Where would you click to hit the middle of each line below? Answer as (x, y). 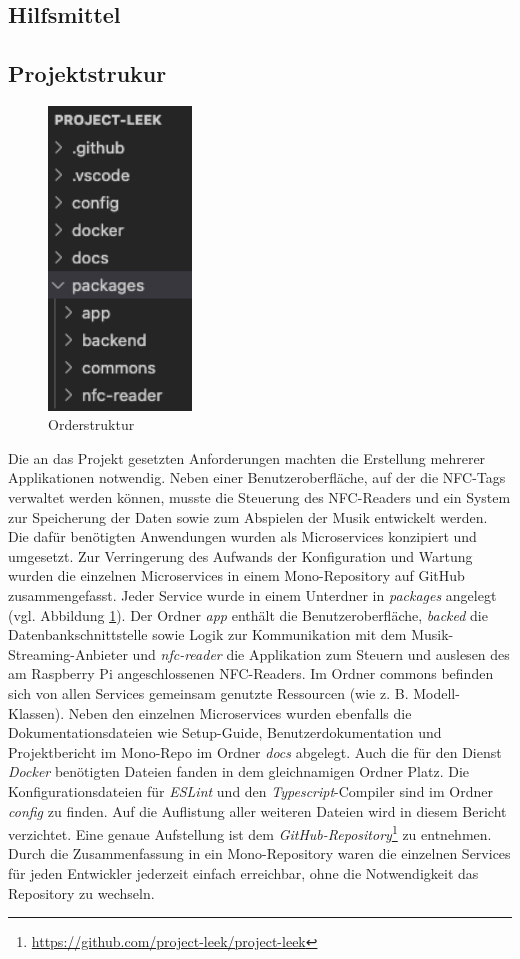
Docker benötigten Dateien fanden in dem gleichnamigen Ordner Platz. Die (238, 771)
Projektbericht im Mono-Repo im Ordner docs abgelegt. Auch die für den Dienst (255, 751)
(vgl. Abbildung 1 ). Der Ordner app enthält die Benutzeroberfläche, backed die (248, 614)
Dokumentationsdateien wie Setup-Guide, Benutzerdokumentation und (225, 732)
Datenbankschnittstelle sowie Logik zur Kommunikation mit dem (207, 634)
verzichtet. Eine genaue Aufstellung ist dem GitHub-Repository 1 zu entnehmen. (250, 832)
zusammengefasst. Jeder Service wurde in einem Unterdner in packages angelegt (252, 595)
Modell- (436, 692)
